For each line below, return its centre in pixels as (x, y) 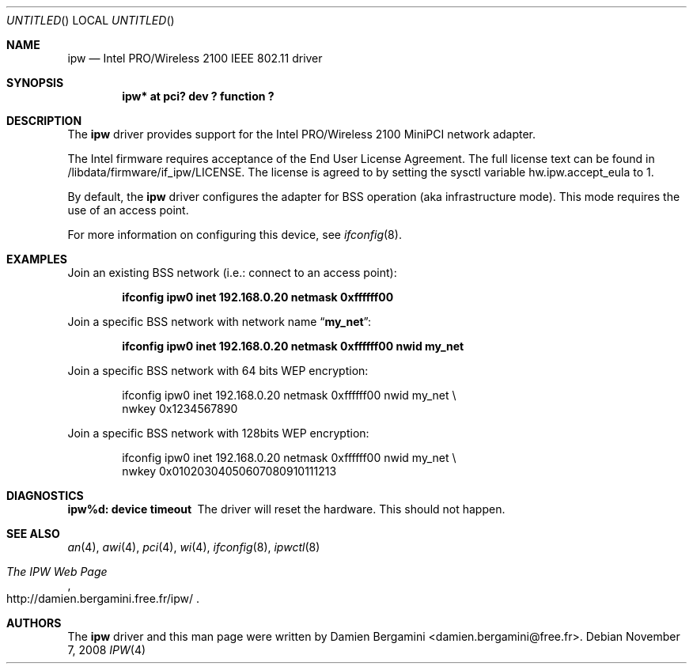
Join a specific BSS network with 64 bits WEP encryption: (218, 371)
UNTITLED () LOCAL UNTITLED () (91, 20)
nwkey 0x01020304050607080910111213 (229, 471)
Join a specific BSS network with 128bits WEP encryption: (218, 433)
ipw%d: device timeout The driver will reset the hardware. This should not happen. (286, 509)
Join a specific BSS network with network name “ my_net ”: (220, 322)
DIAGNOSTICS (45, 496)
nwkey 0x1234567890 (180, 409)
